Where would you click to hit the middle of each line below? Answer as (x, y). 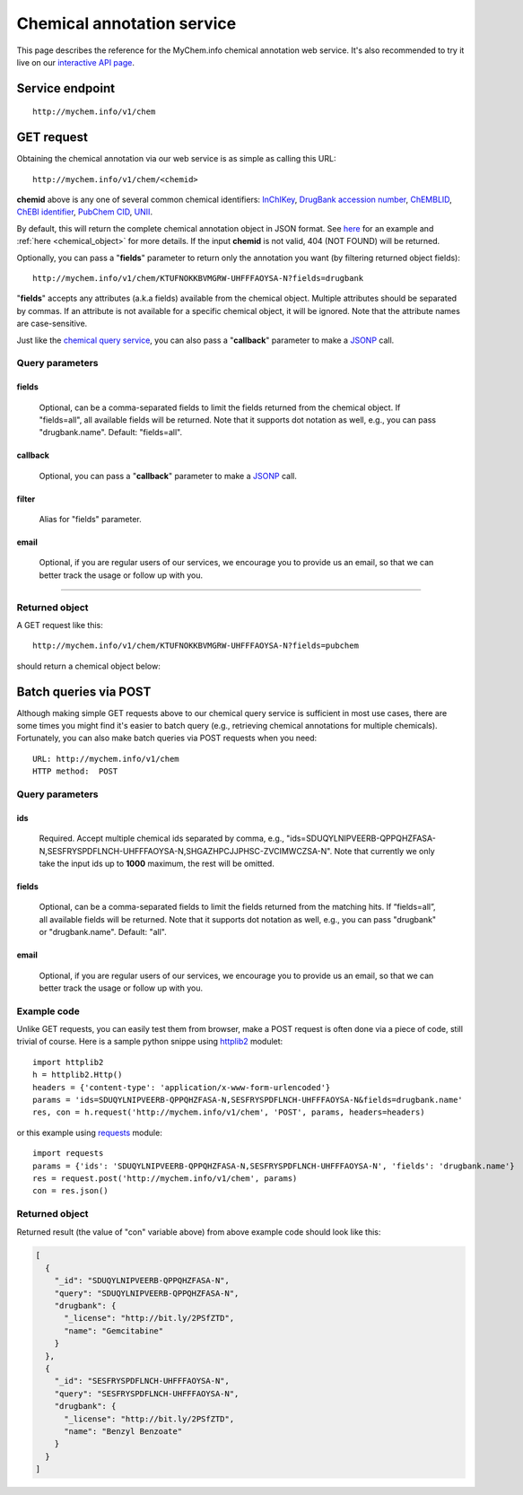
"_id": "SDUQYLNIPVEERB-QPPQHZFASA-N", (142, 1281)
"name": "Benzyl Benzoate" (123, 1431)
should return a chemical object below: (89, 666)
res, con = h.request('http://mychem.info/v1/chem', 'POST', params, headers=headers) (229, 1112)
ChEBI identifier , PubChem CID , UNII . (84, 212)
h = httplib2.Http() (78, 1075)
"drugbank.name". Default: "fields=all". (111, 433)
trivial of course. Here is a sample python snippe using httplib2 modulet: (150, 1042)
